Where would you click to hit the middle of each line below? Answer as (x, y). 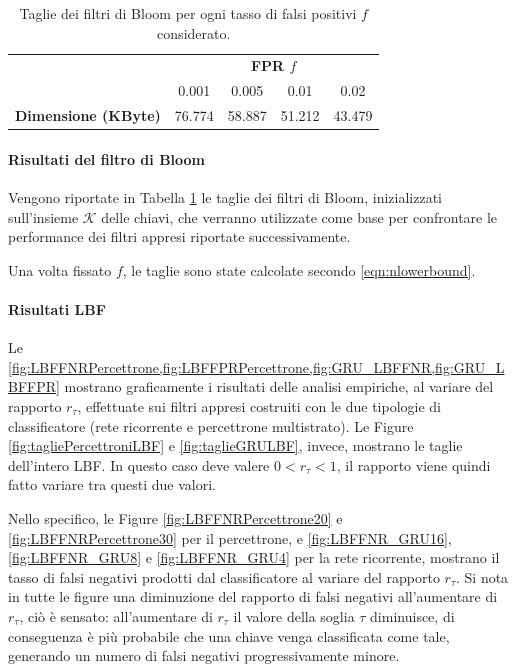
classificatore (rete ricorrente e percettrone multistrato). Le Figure (211, 425)
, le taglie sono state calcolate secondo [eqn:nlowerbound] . (299, 269)
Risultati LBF (57, 308)
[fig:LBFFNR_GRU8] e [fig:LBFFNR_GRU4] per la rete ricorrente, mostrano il (254, 557)
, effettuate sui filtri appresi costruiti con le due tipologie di (259, 405)
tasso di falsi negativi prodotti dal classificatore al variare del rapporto (224, 576)
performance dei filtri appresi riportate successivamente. (179, 236)
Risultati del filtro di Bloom (107, 158)
